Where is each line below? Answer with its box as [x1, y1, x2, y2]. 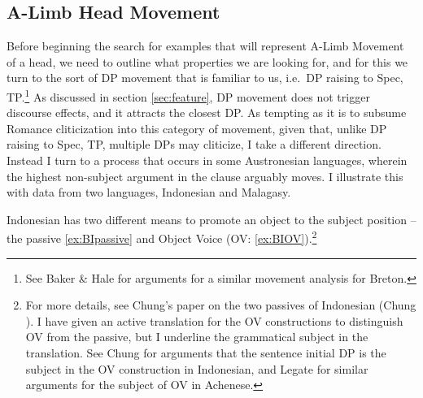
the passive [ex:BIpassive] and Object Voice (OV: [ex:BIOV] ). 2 [7, 227, 317, 247]
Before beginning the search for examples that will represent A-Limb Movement [7, 37, 404, 54]
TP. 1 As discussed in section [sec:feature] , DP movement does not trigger [7, 85, 370, 105]
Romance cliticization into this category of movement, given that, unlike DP [7, 119, 387, 136]
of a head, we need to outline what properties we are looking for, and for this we [7, 53, 408, 70]
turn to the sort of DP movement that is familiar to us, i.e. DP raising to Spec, [7, 69, 403, 86]
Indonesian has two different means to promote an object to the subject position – [7, 210, 416, 227]
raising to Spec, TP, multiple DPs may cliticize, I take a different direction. [7, 136, 382, 153]
